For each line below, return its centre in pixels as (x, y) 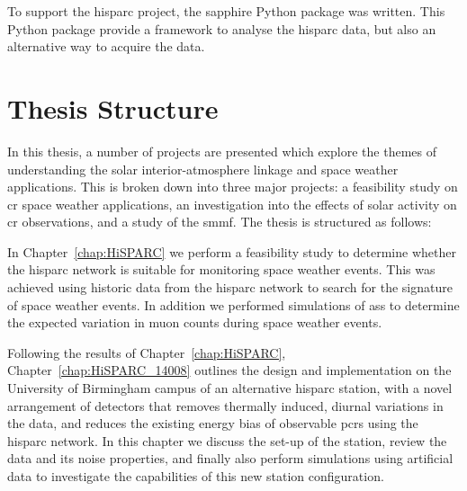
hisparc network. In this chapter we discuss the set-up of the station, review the (227, 440)
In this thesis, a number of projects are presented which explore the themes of (222, 151)
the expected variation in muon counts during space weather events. (195, 322)
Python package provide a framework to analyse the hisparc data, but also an (222, 28)
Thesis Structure (113, 107)
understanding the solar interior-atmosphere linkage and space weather (203, 169)
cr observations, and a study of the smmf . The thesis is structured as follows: (220, 222)
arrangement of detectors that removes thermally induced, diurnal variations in (225, 405)
